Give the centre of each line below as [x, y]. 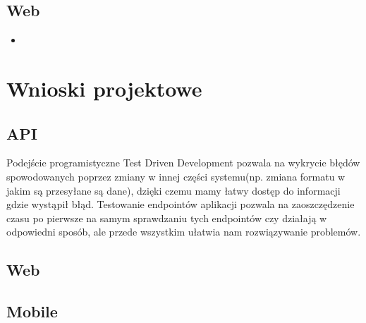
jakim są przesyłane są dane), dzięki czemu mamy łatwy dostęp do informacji [173, 190]
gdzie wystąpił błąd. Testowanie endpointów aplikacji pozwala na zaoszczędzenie [181, 204]
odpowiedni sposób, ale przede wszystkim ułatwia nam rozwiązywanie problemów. [184, 232]
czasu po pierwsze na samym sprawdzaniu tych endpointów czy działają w [167, 218]
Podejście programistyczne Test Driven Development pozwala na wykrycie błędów [183, 163]
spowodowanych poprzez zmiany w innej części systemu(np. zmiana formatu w [176, 176]
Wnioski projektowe [104, 88]
